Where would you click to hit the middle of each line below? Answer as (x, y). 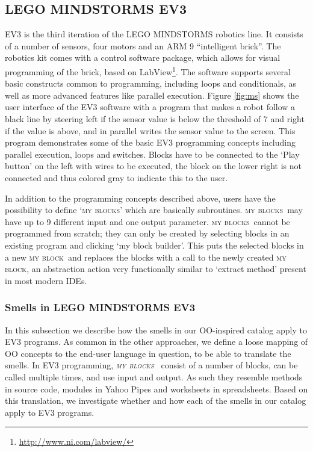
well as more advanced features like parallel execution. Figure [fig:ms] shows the (152, 95)
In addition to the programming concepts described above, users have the (140, 198)
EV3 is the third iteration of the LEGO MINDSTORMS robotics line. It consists (154, 34)
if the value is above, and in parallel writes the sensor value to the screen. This (150, 130)
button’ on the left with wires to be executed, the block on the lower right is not (153, 166)
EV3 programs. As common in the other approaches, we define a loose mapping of (156, 342)
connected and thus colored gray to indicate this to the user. (116, 177)
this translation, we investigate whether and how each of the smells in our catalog (156, 401)
